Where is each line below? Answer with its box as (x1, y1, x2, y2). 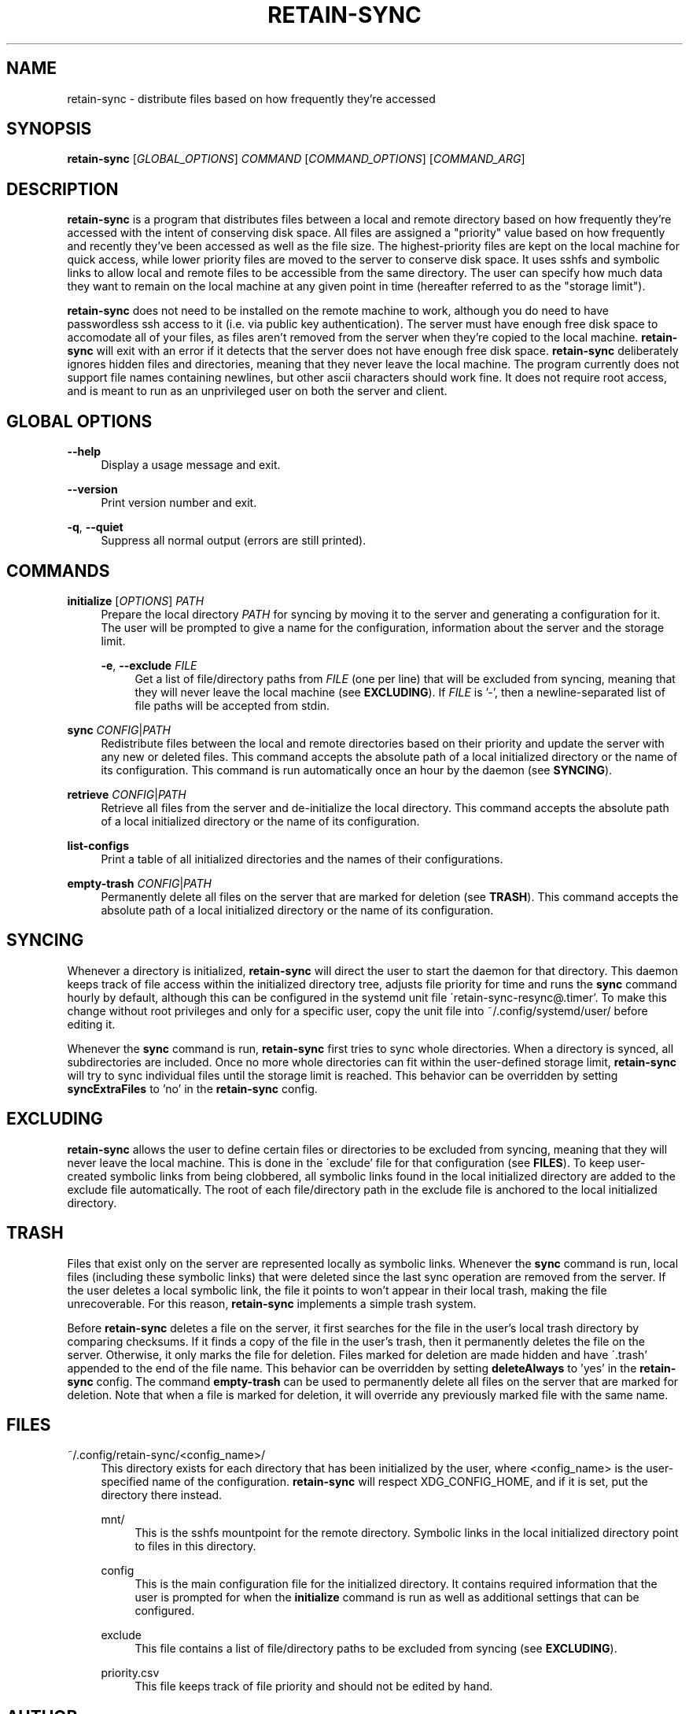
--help (67, 445, 101, 459)
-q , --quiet (67, 520, 123, 534)
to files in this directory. (134, 1539, 256, 1553)
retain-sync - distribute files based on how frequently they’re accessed (67, 91, 436, 105)
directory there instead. (101, 1488, 223, 1502)
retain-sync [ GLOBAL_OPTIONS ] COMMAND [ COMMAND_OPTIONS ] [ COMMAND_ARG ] (67, 152, 525, 166)
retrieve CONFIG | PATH (67, 787, 186, 801)
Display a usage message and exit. (101, 458, 281, 472)
